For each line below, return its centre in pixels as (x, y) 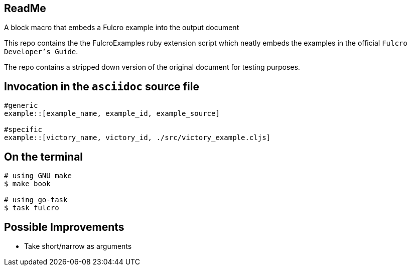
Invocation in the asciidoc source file (102, 86)
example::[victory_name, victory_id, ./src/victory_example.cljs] (138, 138)
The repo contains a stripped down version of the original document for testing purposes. (152, 67)
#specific (23, 130)
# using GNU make (38, 176)
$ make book (27, 184)
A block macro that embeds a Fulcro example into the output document (122, 28)
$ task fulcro (32, 208)
